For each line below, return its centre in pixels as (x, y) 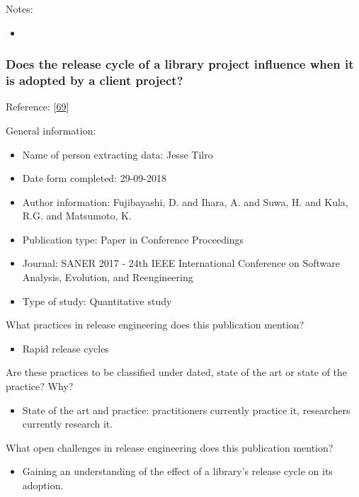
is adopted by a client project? (95, 80)
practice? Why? (40, 386)
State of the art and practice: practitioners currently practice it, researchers (186, 410)
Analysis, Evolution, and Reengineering (108, 277)
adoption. (43, 485)
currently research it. (68, 424)
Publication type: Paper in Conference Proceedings (133, 239)
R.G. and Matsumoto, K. (77, 216)
